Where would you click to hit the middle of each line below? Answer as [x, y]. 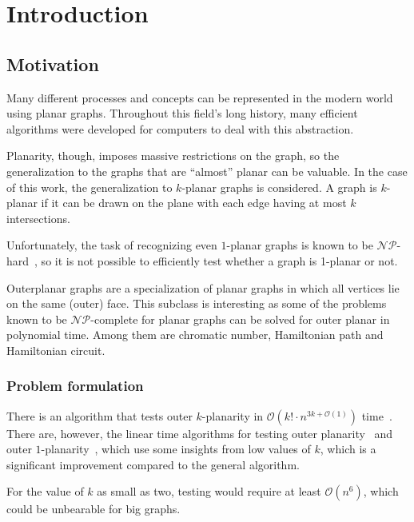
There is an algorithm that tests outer [100, 415]
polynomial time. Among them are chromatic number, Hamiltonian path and [195, 335]
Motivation [53, 64]
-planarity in [233, 415]
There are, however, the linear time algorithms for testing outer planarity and [200, 433]
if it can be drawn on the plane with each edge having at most [194, 203]
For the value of [45, 491]
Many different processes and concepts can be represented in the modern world [200, 97]
